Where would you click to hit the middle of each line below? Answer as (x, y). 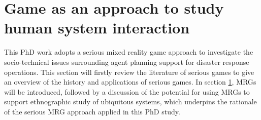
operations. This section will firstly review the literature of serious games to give (129, 72)
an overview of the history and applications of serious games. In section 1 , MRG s (130, 82)
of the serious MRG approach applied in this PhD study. (92, 111)
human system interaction (97, 28)
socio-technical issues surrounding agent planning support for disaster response (127, 62)
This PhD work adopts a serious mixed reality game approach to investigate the (129, 52)
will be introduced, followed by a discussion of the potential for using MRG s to (127, 91)
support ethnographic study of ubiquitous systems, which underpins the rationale (130, 102)
